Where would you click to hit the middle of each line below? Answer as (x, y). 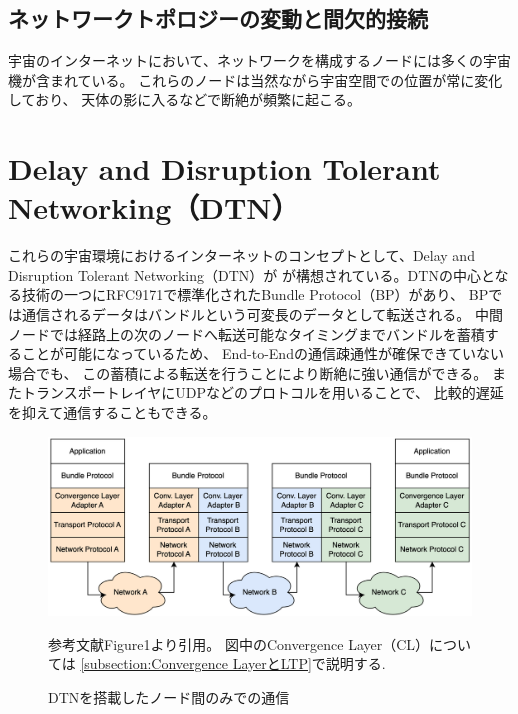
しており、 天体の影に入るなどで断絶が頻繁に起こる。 (184, 99)
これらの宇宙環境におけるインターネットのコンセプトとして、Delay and (241, 255)
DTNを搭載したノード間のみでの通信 (169, 696)
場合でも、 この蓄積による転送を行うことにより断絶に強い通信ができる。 (248, 372)
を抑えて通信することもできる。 (112, 412)
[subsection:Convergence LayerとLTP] (196, 663)
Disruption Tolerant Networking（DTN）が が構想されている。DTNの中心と (251, 274)
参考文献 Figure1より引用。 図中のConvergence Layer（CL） (239, 643)
